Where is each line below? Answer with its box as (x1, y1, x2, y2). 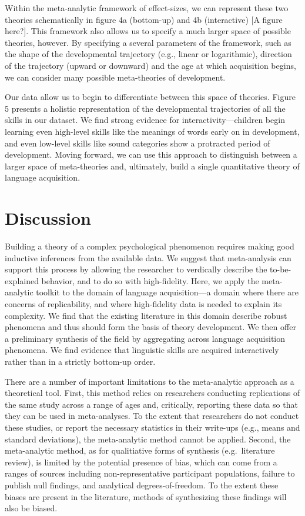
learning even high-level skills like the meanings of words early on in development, (5, 125, 300, 137)
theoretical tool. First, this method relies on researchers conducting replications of (5, 387, 300, 399)
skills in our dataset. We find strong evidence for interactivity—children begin (5, 114, 285, 126)
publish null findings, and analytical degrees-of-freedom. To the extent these (5, 478, 279, 491)
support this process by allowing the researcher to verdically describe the (5, 263, 267, 275)
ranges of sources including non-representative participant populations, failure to (5, 467, 295, 480)
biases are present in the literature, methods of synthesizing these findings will (5, 490, 287, 502)
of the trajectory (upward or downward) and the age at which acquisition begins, (5, 59, 296, 71)
